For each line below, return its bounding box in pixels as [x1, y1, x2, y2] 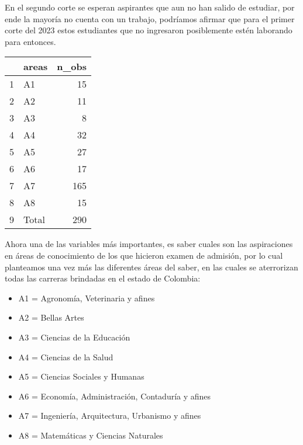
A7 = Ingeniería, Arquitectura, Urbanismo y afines [18, 409, 201, 422]
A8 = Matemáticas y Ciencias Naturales [18, 429, 163, 441]
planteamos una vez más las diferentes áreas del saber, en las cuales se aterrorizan [5, 260, 298, 273]
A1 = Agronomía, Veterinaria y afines [18, 291, 155, 304]
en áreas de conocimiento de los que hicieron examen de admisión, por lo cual [5, 249, 283, 261]
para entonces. [5, 35, 56, 47]
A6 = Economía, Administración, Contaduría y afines [18, 390, 211, 402]
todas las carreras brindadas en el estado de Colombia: [5, 272, 201, 284]
